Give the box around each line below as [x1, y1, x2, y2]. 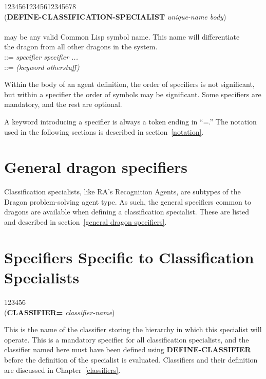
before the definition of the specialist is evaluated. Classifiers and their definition [4, 354, 258, 365]
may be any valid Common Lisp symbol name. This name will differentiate [4, 31, 240, 42]
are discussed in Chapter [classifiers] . [4, 364, 121, 375]
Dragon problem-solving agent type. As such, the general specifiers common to [4, 196, 251, 207]
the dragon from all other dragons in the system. [4, 41, 158, 52]
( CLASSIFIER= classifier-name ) [4, 306, 115, 317]
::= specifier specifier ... [4, 51, 78, 62]
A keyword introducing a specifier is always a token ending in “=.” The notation [4, 116, 257, 127]
